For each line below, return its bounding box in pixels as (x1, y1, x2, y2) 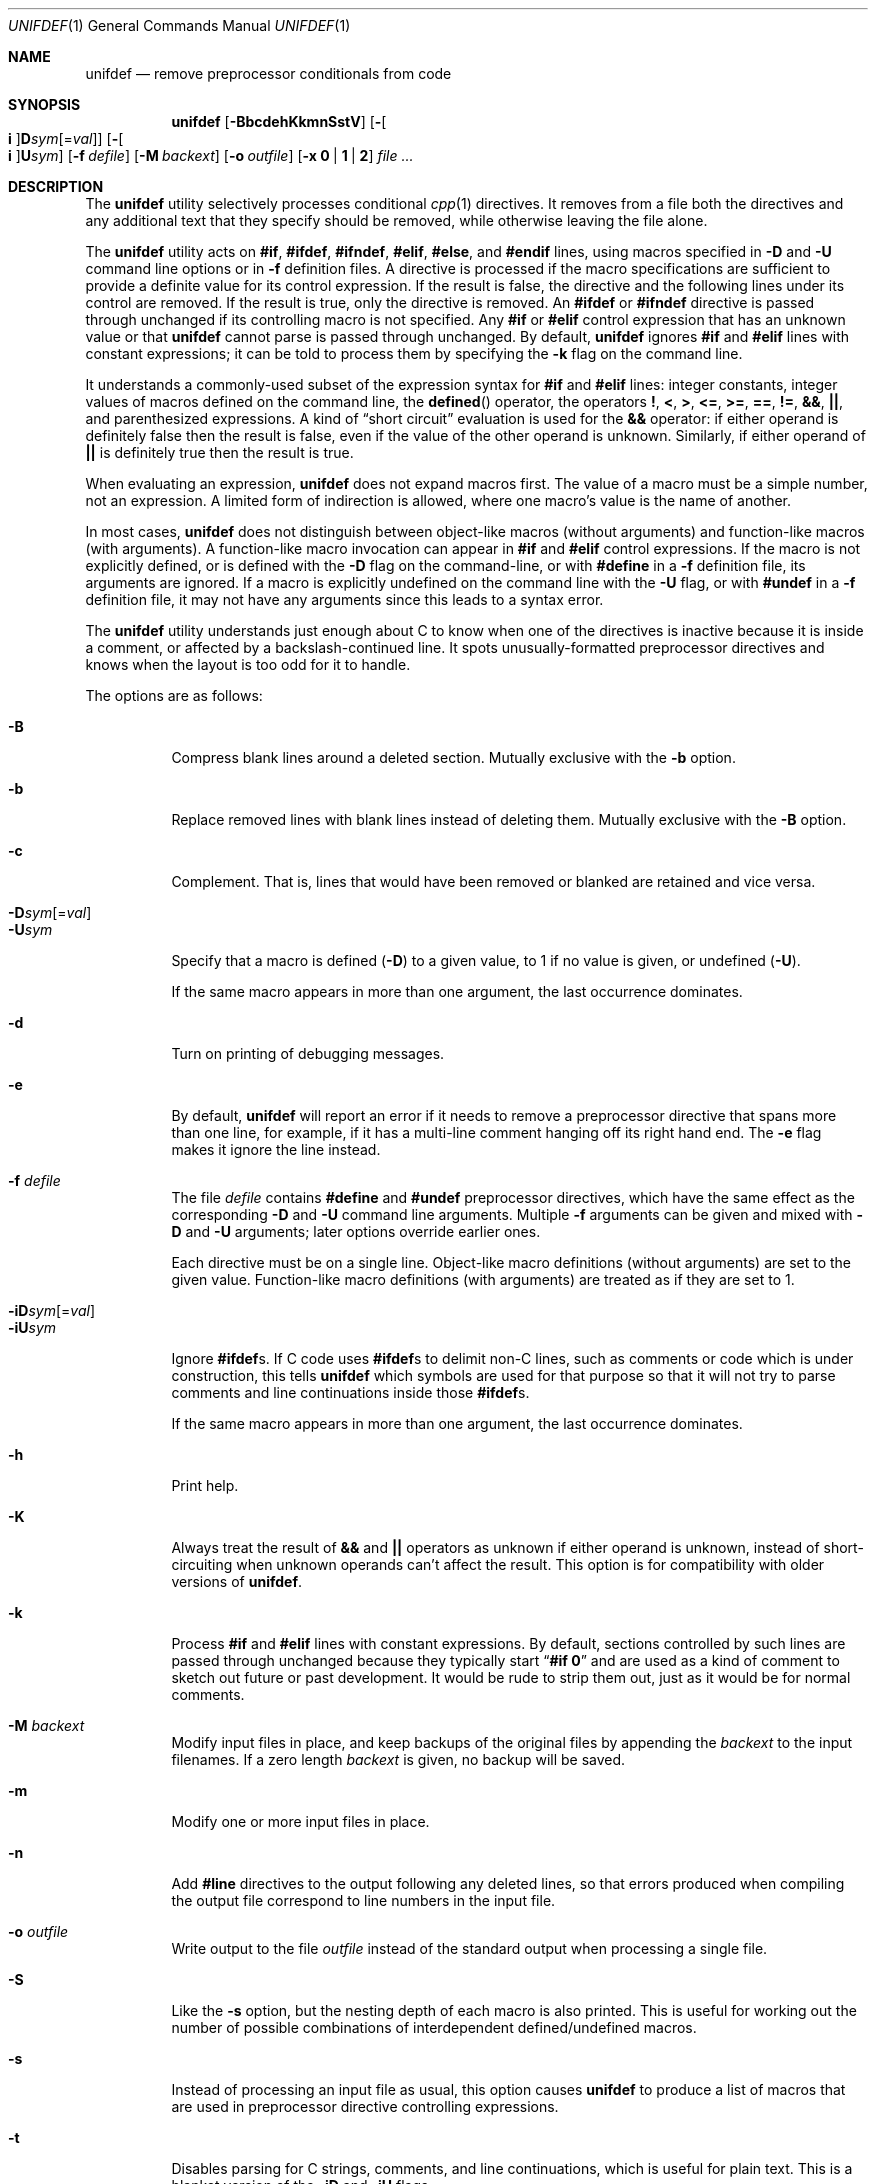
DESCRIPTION (8, 178, 104, 195)
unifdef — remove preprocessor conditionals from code (85, 65, 452, 82)
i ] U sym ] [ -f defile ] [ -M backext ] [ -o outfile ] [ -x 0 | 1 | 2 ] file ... (8, 147, 414, 164)
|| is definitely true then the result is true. (85, 444, 354, 461)
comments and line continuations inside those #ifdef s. (171, 1384, 530, 1401)
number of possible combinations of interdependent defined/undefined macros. (171, 2019, 697, 2036)
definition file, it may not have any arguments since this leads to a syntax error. (85, 591, 604, 608)
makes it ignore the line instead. (171, 1141, 381, 1158)
